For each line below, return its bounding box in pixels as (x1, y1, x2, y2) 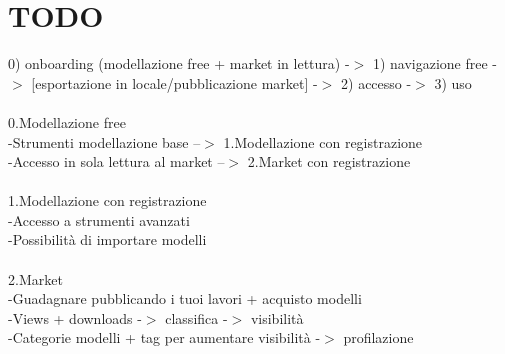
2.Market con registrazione (247, 151, 411, 172)
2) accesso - (341, 72, 412, 93)
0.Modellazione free (8, 111, 126, 132)
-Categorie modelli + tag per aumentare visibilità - (8, 327, 321, 348)
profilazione (343, 327, 414, 348)
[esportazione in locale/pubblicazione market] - (31, 72, 318, 93)
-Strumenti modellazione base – (8, 131, 201, 152)
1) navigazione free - (372, 53, 498, 74)
